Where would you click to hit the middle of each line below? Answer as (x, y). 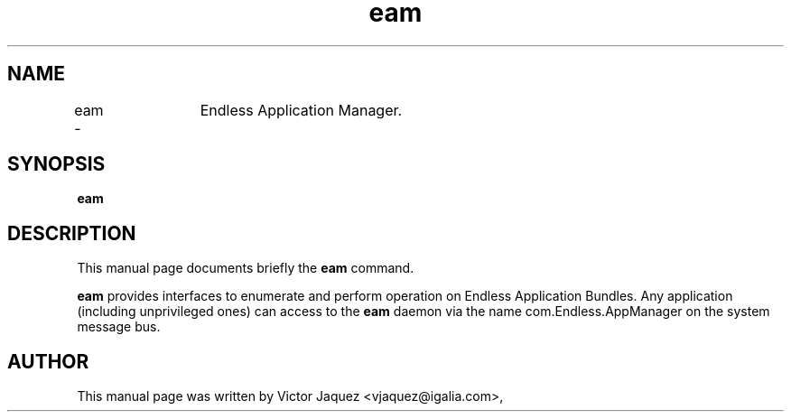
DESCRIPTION (72, 233)
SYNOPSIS (56, 164)
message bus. (119, 327)
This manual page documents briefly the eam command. (246, 268)
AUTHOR (48, 361)
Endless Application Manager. (301, 110)
